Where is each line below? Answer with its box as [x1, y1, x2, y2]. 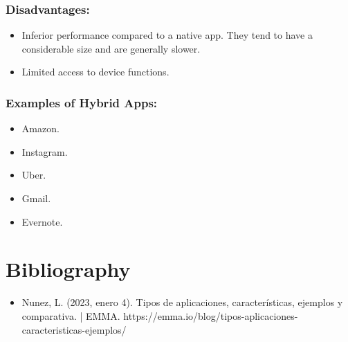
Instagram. [21, 144, 68, 159]
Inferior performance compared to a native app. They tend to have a [21, 28, 313, 42]
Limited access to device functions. [21, 64, 170, 79]
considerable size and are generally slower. [21, 41, 201, 55]
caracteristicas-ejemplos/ [21, 322, 127, 336]
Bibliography [6, 255, 131, 283]
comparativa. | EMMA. [21, 308, 120, 323]
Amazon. [21, 121, 59, 136]
